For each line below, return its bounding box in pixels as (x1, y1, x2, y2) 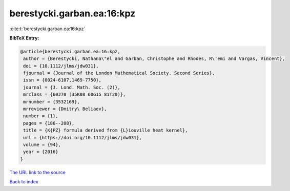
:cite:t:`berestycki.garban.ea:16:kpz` (9, 26, 86, 32)
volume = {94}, (23, 142, 61, 147)
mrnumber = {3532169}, (23, 99, 80, 104)
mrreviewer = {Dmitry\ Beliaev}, (23, 106, 107, 112)
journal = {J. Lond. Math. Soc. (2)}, (23, 84, 120, 90)
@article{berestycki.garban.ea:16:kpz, (20, 49, 120, 54)
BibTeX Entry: (9, 35, 39, 41)
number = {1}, (23, 113, 58, 119)
